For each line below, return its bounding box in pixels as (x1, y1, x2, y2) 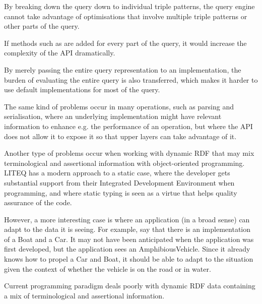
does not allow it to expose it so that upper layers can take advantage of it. (4, 131, 237, 141)
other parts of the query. (4, 21, 80, 31)
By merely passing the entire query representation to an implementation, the (4, 64, 241, 75)
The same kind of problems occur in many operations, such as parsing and (4, 101, 234, 111)
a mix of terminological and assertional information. (4, 290, 165, 300)
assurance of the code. (4, 197, 72, 208)
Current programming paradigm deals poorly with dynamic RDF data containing (4, 280, 255, 291)
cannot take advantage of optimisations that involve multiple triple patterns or (4, 11, 247, 21)
